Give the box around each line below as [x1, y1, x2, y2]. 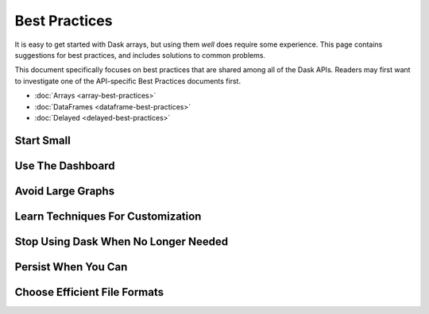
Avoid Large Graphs [14, 184, 115, 197]
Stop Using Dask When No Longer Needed [14, 235, 229, 248]
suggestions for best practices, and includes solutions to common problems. [14, 50, 266, 59]
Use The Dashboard [14, 159, 115, 172]
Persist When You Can [14, 260, 128, 274]
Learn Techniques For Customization [14, 209, 202, 223]
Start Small [14, 133, 71, 147]
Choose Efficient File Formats [14, 285, 164, 299]
